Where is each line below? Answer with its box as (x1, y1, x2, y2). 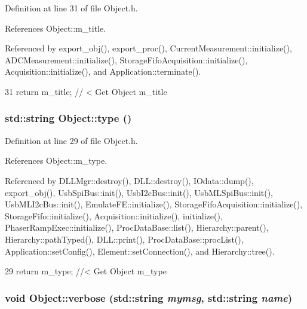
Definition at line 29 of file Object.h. (5, 134, 138, 146)
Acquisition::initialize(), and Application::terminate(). (5, 65, 201, 78)
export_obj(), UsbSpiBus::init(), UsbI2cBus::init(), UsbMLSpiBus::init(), (5, 186, 274, 198)
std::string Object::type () (5, 111, 132, 126)
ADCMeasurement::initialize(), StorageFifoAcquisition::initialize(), (5, 53, 248, 66)
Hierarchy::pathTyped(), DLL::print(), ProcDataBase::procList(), (5, 232, 244, 245)
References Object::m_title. (5, 22, 106, 34)
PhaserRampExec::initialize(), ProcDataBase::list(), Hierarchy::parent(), (5, 221, 269, 234)
